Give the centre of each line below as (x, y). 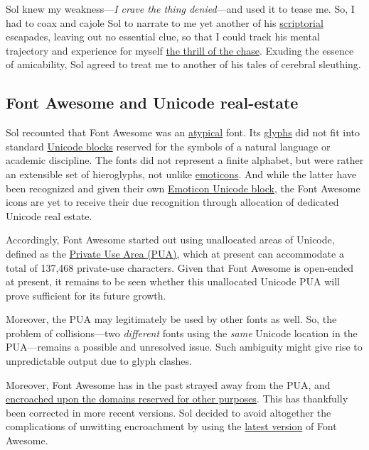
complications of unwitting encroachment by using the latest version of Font (171, 426)
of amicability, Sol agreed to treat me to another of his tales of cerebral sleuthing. (183, 64)
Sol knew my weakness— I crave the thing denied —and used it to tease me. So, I (180, 9)
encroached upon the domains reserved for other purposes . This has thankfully (177, 399)
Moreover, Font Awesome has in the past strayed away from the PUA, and (168, 384)
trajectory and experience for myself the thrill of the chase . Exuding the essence (180, 50)
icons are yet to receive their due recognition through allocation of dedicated (172, 202)
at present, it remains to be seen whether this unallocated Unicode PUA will (173, 281)
